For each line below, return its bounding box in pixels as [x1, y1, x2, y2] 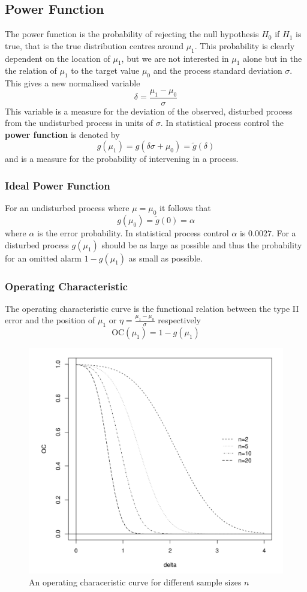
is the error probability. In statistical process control [37, 227, 229, 239]
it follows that [159, 202, 211, 214]
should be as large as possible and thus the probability [101, 238, 302, 251]
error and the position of [5, 314, 95, 326]
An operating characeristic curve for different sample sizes [29, 575, 242, 588]
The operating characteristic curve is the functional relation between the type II [5, 302, 299, 314]
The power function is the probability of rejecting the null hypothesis [5, 28, 259, 40]
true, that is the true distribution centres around [5, 39, 183, 52]
